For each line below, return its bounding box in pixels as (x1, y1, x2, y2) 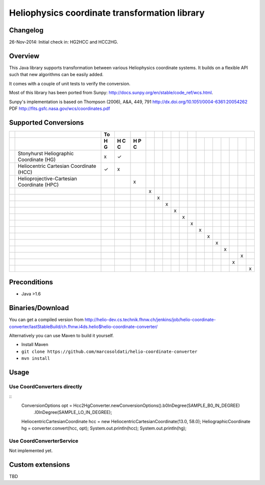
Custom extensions (9, 460, 70, 469)
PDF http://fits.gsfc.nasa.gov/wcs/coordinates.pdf (9, 106, 110, 111)
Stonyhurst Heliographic (18, 150, 74, 157)
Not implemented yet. (9, 448, 53, 454)
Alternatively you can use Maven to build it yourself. (9, 333, 114, 339)
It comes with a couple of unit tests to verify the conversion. (9, 81, 131, 86)
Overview (9, 52, 40, 60)
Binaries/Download (9, 304, 69, 312)
